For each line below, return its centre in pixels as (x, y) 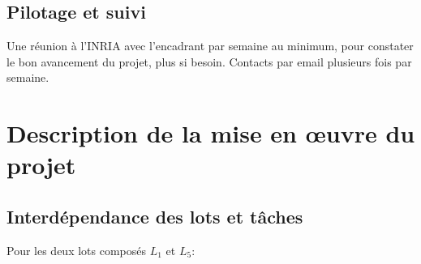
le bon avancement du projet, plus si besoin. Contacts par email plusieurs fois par (209, 61)
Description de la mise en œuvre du (211, 133)
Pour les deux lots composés (77, 250)
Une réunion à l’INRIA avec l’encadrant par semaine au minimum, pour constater (210, 46)
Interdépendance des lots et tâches (155, 216)
